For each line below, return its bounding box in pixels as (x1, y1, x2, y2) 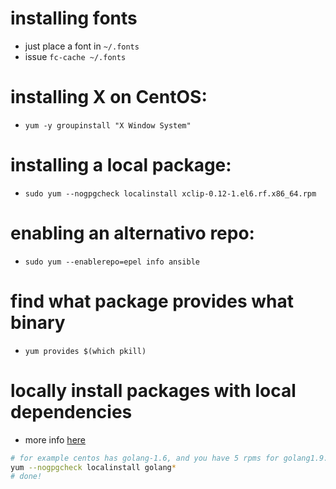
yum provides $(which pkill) (24, 346, 147, 356)
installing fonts (10, 7, 138, 30)
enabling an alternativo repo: (10, 222, 255, 244)
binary (10, 311, 66, 334)
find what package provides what (10, 290, 295, 312)
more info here (24, 433, 86, 446)
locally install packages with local (10, 379, 297, 402)
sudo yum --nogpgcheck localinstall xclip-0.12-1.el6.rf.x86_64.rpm (24, 188, 317, 199)
